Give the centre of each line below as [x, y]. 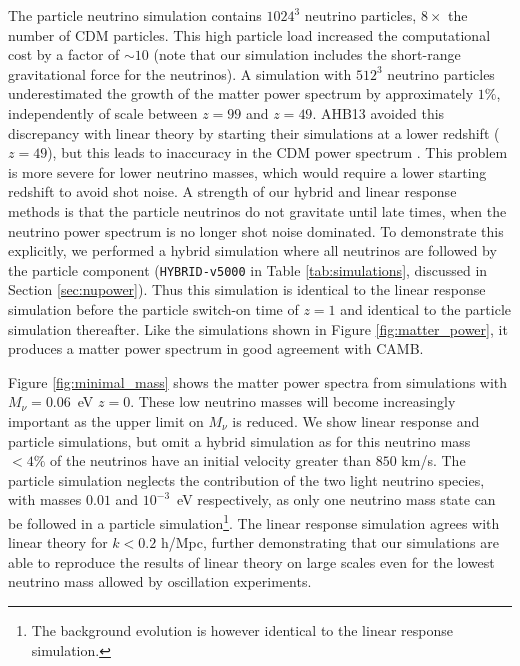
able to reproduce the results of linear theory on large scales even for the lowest [251, 561]
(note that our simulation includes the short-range [307, 54]
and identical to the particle [425, 308]
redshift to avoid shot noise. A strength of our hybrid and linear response [232, 191]
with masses [45, 499]
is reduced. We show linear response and [356, 420]
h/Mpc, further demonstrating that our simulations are [329, 542]
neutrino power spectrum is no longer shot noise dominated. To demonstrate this [256, 230]
